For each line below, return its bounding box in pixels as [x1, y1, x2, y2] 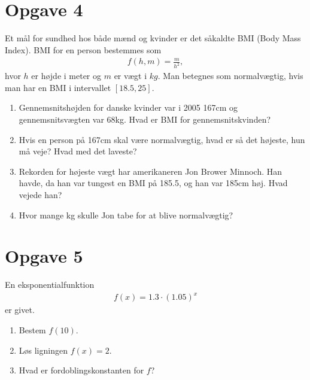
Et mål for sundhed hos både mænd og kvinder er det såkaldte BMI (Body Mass [5, 32, 301, 44]
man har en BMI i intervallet [5, 81, 111, 93]
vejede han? [19, 188, 62, 200]
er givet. [5, 303, 35, 316]
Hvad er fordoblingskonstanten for [19, 364, 144, 376]
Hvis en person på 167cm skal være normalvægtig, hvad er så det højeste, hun [19, 133, 305, 145]
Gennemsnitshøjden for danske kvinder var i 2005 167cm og [19, 101, 238, 114]
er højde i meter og [31, 69, 102, 82]
